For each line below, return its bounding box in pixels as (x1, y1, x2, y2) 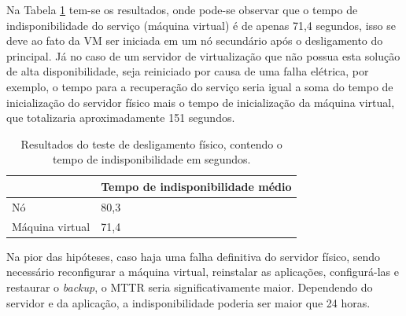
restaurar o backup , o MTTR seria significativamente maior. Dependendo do (6, 278, 373, 295)
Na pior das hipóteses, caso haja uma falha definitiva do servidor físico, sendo (6, 248, 381, 264)
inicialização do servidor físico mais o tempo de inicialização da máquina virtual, (6, 94, 395, 110)
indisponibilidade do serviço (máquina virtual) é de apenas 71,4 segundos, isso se (6, 17, 396, 33)
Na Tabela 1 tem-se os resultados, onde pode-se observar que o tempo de (6, 2, 358, 17)
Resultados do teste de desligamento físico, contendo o (20, 135, 282, 152)
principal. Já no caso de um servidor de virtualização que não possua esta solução (6, 47, 400, 64)
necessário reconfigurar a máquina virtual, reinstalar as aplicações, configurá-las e (6, 263, 399, 280)
